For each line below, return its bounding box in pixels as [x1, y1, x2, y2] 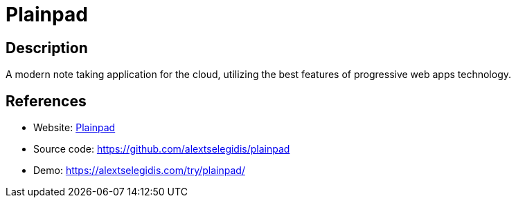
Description [6, 39, 88, 57]
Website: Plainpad [33, 122, 116, 134]
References [6, 92, 87, 110]
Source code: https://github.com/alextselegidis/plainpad [33, 143, 290, 155]
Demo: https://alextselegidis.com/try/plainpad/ [33, 164, 245, 177]
